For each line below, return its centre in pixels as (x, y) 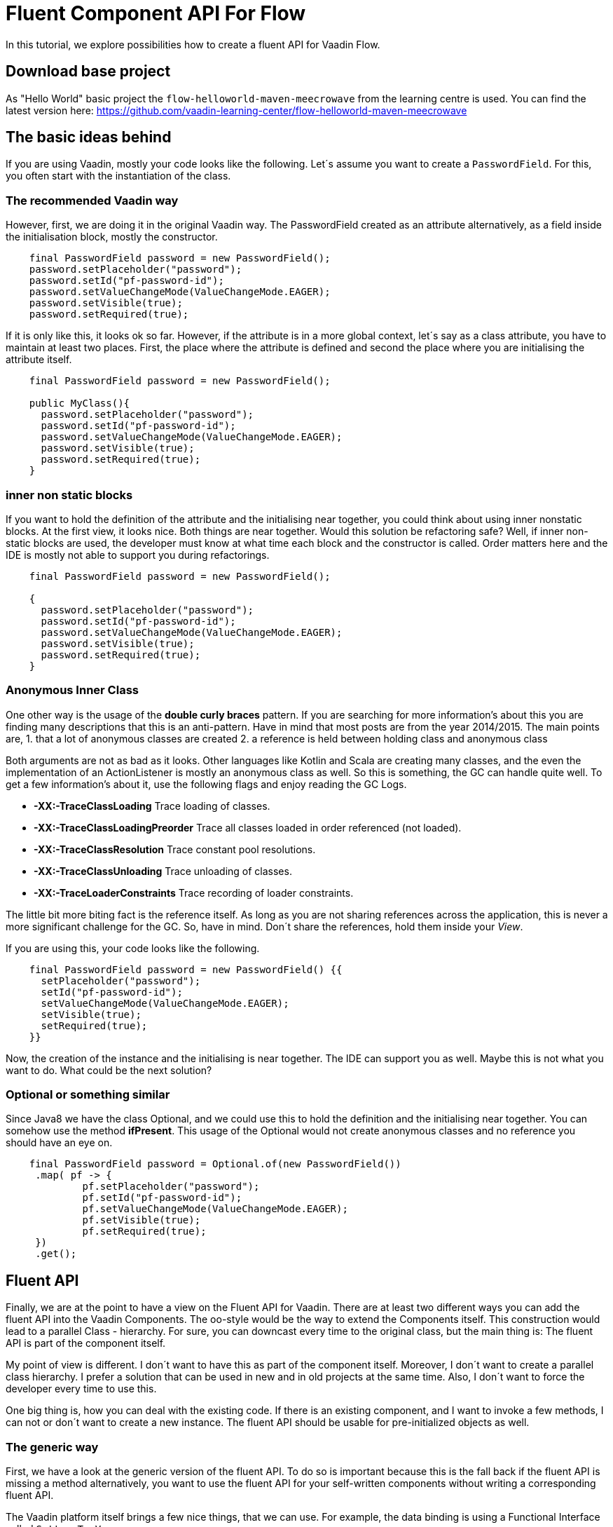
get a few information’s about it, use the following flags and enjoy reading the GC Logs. (206, 784)
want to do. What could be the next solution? (109, 1070)
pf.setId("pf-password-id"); (162, 1198)
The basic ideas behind (89, 137)
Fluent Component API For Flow (156, 13)
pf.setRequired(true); (144, 1231)
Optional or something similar (88, 1095)
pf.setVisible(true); (142, 1220)
